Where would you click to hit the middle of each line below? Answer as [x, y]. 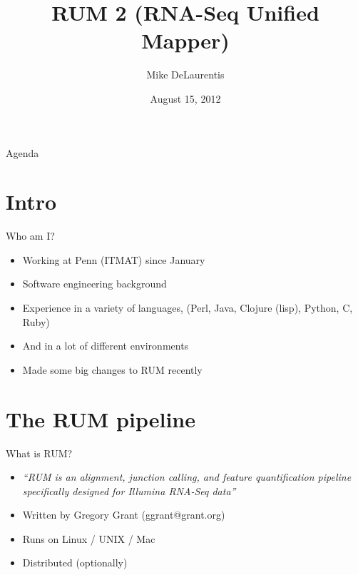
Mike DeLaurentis [185, 75]
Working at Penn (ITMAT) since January [114, 259]
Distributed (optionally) [75, 563]
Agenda [22, 152]
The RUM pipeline [101, 418]
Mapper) [185, 40]
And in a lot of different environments [106, 346]
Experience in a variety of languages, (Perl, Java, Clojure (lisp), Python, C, [188, 307]
